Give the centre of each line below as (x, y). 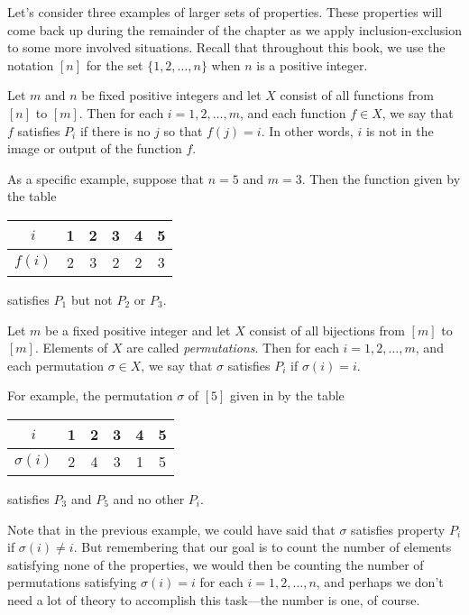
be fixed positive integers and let (171, 95)
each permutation (55, 365)
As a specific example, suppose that (106, 178)
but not (92, 299)
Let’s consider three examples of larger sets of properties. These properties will (225, 12)
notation (31, 64)
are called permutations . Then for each (233, 348)
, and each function (293, 112)
